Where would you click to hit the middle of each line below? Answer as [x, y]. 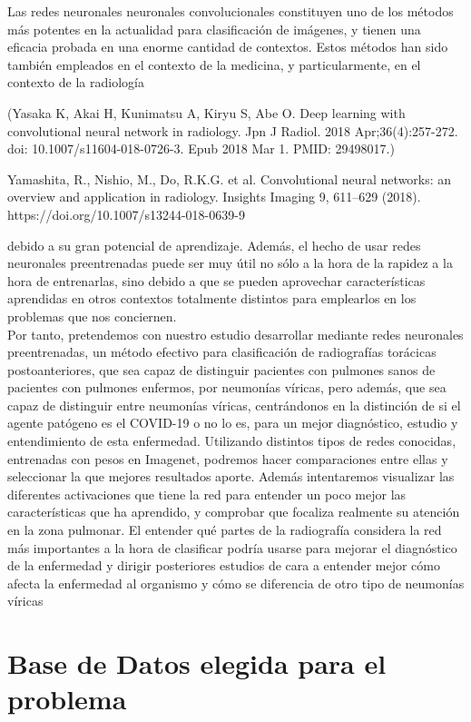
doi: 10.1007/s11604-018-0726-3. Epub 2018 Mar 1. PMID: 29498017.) [201, 148]
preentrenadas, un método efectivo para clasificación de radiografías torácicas [222, 352]
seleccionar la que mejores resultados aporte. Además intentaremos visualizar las [231, 476]
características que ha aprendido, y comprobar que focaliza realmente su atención [234, 512]
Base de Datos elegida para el [197, 663]
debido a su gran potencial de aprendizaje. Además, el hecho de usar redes [214, 245]
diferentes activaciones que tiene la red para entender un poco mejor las [207, 494]
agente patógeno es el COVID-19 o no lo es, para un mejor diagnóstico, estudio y [233, 423]
